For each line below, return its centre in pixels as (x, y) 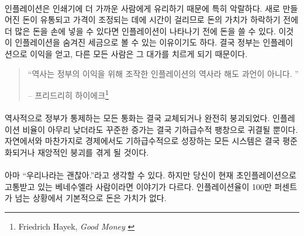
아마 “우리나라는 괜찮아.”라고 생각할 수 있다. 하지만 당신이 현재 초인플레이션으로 (151, 175)
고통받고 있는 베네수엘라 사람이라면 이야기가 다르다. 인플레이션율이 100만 (138, 186)
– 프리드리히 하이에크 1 (68, 94)
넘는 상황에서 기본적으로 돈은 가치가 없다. (91, 198)
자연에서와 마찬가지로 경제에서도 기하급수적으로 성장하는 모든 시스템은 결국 (142, 141)
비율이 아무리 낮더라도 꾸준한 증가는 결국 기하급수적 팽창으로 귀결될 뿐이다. (160, 129)
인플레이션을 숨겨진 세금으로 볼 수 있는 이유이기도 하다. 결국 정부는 (137, 42)
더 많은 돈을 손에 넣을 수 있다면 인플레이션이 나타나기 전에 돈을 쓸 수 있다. (140, 31)
